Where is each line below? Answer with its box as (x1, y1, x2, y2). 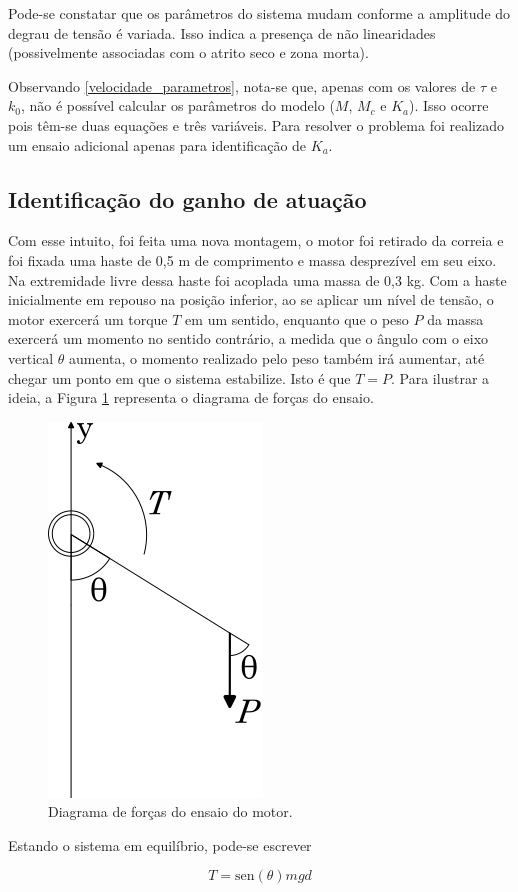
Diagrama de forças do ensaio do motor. (48, 801, 293, 822)
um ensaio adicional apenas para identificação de (8, 134, 307, 155)
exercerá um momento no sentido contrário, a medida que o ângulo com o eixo (8, 328, 489, 349)
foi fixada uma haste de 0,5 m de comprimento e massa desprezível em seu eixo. (8, 249, 497, 270)
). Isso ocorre (409, 95, 489, 116)
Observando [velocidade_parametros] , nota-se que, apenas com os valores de (8, 75, 476, 96)
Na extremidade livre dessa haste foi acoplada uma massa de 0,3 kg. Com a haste (8, 269, 507, 290)
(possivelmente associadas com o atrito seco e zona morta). (8, 42, 369, 63)
